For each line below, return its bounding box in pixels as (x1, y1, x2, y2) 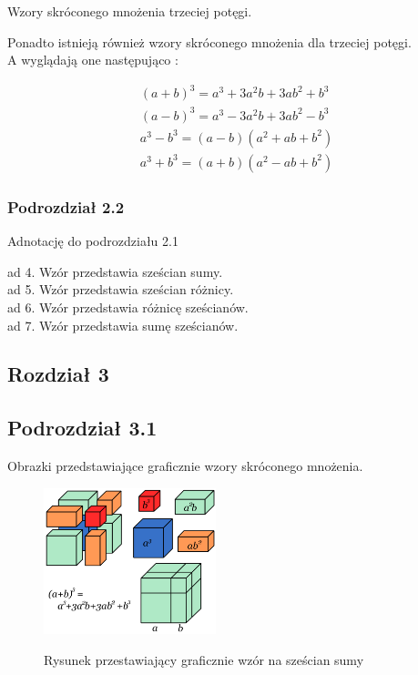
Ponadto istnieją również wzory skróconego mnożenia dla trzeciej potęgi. (7, 32, 412, 51)
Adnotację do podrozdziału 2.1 (7, 231, 178, 251)
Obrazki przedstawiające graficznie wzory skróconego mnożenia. (7, 456, 363, 476)
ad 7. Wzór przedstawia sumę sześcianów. (7, 315, 239, 334)
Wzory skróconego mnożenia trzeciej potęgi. (7, 2, 252, 20)
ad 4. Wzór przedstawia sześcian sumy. (7, 261, 223, 281)
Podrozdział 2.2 (7, 195, 125, 218)
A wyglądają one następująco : (7, 50, 178, 69)
